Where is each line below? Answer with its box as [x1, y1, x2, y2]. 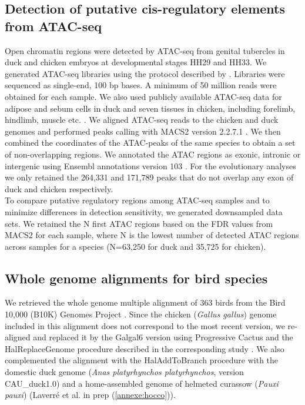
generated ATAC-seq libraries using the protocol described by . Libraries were [5, 67, 285, 79]
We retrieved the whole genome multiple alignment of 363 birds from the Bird [5, 296, 286, 309]
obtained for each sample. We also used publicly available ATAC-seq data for [5, 90, 282, 102]
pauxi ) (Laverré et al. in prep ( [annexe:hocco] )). [5, 389, 176, 401]
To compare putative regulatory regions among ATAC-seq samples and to [5, 194, 270, 206]
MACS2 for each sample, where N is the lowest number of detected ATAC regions [5, 229, 299, 241]
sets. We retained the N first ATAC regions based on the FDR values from [5, 217, 273, 229]
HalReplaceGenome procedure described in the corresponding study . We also [5, 342, 284, 354]
